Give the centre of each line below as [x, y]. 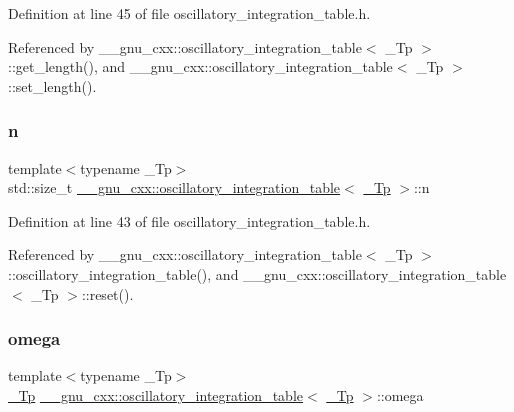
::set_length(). [52, 85]
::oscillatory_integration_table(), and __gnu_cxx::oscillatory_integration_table [257, 273]
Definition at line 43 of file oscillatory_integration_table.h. [189, 220]
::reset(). [107, 293]
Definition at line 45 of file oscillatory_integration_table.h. [189, 13]
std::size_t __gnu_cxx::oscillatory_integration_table [174, 187]
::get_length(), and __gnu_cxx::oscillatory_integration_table [200, 66]
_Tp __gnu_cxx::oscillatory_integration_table [155, 394]
